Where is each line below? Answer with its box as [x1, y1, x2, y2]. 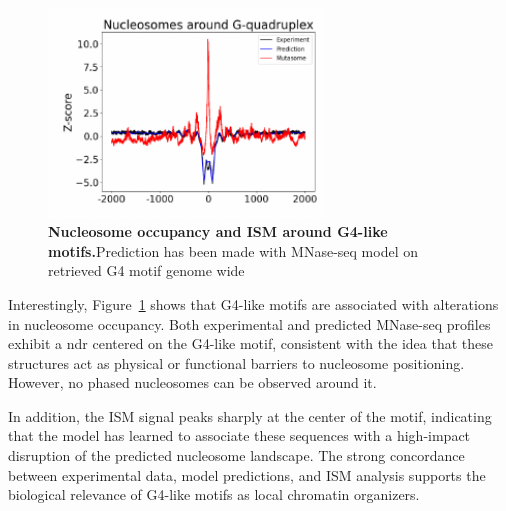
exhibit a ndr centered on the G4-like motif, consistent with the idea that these [8, 333, 493, 354]
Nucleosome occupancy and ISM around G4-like [48, 221, 388, 242]
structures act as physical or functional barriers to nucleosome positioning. [8, 352, 465, 373]
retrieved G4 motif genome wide [48, 260, 245, 281]
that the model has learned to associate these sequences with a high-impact [8, 425, 471, 446]
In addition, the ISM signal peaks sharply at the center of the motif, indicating [8, 405, 492, 426]
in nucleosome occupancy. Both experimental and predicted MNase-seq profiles [8, 313, 491, 334]
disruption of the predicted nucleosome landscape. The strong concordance [8, 445, 465, 466]
